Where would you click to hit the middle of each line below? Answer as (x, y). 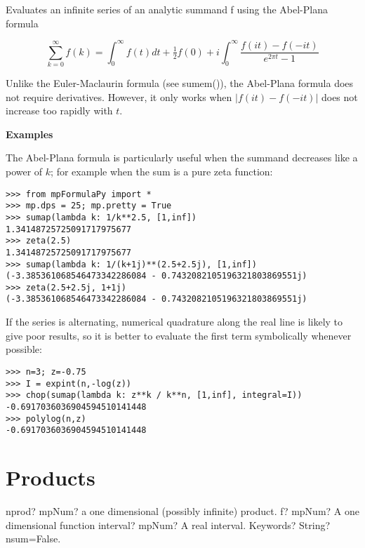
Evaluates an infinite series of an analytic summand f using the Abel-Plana (167, 9)
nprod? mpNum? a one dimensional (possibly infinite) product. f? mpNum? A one (182, 510)
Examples (29, 134)
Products (51, 477)
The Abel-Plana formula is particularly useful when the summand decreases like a (182, 158)
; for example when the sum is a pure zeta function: (162, 171)
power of (24, 171)
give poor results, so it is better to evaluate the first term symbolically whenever (179, 335)
